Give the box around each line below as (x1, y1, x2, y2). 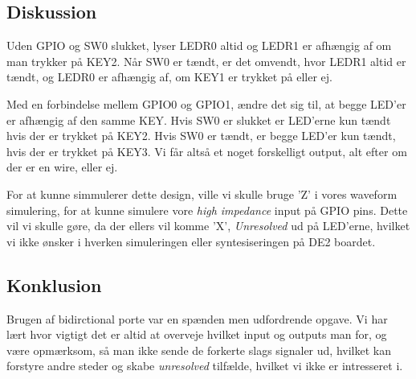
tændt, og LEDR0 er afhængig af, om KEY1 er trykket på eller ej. (6, 68, 332, 85)
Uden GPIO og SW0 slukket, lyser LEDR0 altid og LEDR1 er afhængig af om (6, 37, 392, 54)
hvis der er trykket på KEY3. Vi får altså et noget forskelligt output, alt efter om (6, 142, 407, 159)
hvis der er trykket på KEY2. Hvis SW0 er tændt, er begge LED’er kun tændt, (6, 127, 396, 144)
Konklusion (6, 272, 102, 297)
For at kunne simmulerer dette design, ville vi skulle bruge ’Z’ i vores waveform (6, 185, 398, 202)
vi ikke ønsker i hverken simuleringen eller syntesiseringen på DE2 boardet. (6, 233, 376, 249)
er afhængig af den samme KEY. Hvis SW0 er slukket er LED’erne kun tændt (6, 111, 391, 128)
